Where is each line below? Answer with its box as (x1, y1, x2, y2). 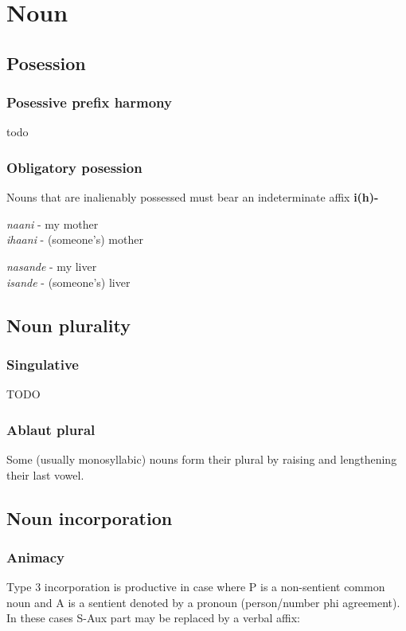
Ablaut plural (6, 419, 96, 439)
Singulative (6, 354, 79, 374)
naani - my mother (6, 215, 99, 232)
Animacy (6, 547, 64, 566)
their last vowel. (6, 466, 84, 483)
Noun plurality (6, 312, 131, 337)
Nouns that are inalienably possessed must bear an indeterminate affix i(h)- (6, 189, 379, 206)
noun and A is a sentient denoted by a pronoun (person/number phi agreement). (6, 594, 400, 610)
